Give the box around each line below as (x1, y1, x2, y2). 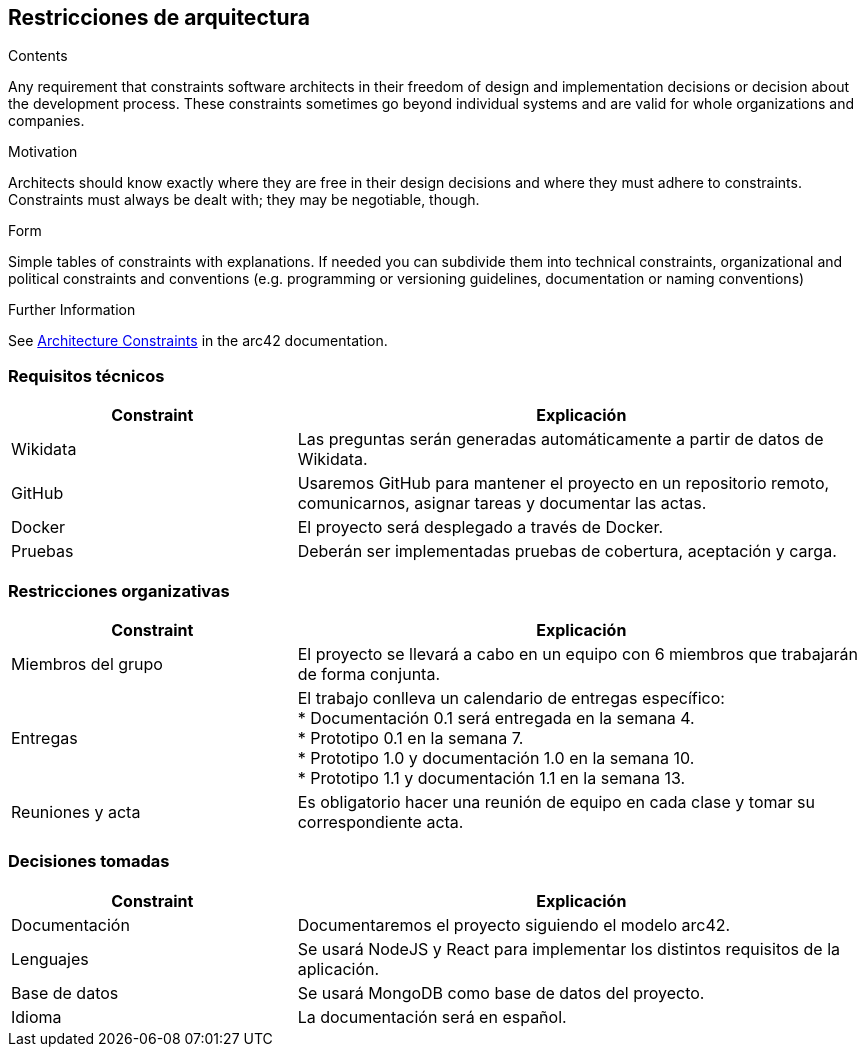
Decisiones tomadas (8, 851, 170, 872)
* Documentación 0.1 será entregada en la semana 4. (297, 707, 695, 728)
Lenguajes (11, 948, 89, 969)
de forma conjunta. (297, 663, 440, 684)
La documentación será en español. (297, 1006, 567, 1027)
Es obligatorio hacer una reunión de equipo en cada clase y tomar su (297, 791, 815, 812)
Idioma (11, 1006, 62, 1027)
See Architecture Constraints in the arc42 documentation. (8, 332, 388, 350)
